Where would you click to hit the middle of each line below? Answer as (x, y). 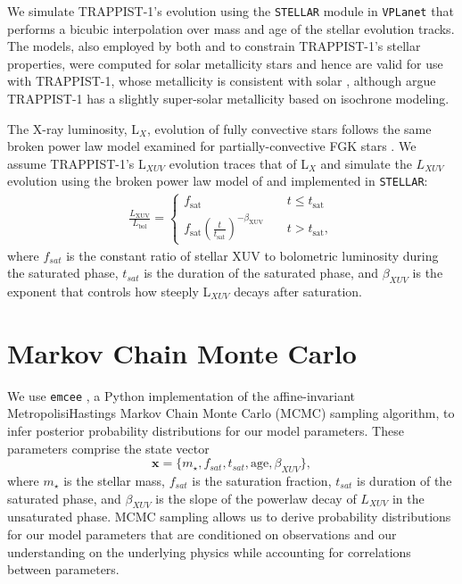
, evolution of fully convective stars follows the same (289, 128)
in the (408, 498)
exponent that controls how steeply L (109, 292)
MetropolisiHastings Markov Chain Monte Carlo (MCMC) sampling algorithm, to (231, 413)
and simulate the (366, 163)
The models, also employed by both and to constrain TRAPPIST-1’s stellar (214, 46)
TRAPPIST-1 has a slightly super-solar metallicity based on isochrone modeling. (228, 99)
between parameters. (63, 569)
